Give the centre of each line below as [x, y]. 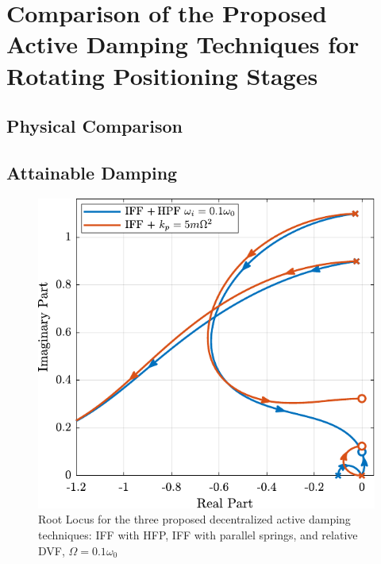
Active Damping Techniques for [183, 44]
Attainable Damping [92, 172]
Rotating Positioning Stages [162, 75]
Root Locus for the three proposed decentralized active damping [194, 519]
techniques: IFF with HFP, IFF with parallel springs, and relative [198, 535]
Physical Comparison [94, 126]
